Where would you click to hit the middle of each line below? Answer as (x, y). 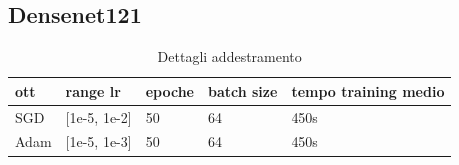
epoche (169, 90)
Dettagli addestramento (229, 56)
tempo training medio (368, 90)
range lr (93, 90)
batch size (242, 90)
